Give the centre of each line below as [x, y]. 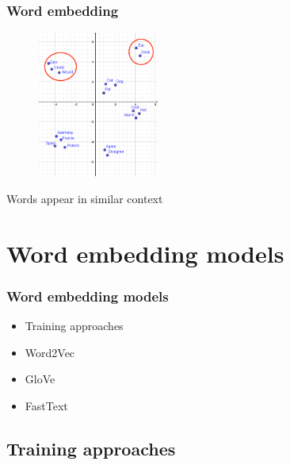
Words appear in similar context [85, 199]
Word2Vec [50, 352]
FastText [46, 406]
